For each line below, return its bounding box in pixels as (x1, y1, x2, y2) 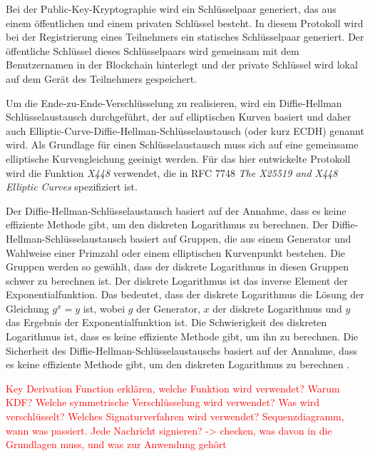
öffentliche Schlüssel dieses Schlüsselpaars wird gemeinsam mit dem (6, 43, 299, 58)
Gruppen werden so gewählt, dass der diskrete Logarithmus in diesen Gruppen (6, 259, 349, 274)
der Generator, (136, 300, 200, 315)
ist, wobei (83, 300, 125, 315)
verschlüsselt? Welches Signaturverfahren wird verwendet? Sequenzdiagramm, (6, 409, 344, 424)
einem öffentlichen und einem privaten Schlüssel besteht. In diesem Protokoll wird (6, 15, 364, 30)
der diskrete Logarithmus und (212, 300, 342, 315)
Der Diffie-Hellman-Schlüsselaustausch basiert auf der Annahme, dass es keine (6, 203, 346, 218)
